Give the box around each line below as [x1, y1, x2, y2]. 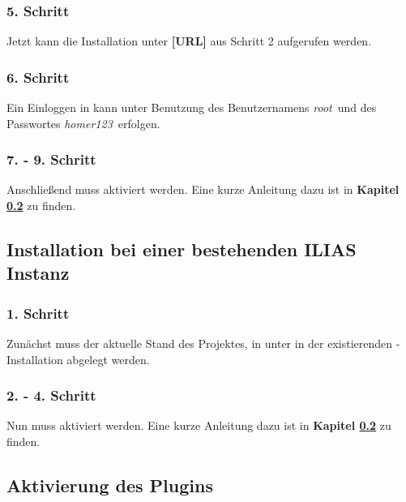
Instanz [6, 260, 70, 285]
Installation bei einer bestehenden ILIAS [6, 237, 357, 262]
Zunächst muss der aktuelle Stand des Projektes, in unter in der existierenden [6, 335, 393, 352]
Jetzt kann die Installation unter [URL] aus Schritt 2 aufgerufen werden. [6, 32, 372, 49]
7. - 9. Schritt [6, 149, 96, 169]
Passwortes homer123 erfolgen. [6, 114, 160, 131]
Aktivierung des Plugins [6, 473, 213, 497]
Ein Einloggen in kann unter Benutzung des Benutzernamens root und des [6, 99, 377, 116]
